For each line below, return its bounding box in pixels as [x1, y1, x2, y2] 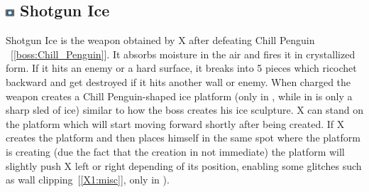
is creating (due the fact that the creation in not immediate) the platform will [6, 144, 345, 159]
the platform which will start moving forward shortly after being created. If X [6, 116, 345, 131]
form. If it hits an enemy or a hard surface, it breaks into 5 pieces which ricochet [6, 60, 357, 75]
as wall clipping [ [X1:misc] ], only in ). [6, 172, 170, 187]
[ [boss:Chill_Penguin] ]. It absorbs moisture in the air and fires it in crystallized [10, 46, 356, 61]
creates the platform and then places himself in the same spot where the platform [6, 130, 360, 145]
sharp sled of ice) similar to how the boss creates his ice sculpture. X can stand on [6, 102, 364, 117]
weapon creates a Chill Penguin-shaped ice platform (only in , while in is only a [6, 88, 353, 103]
